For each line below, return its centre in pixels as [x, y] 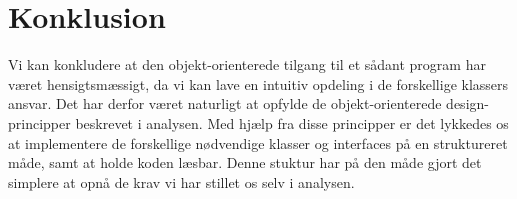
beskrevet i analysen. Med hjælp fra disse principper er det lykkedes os [292, 122]
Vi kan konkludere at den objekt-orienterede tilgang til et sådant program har [247, 64]
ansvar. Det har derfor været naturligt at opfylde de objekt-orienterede [225, 103]
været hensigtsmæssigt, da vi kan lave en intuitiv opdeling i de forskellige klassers [258, 83]
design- [467, 103]
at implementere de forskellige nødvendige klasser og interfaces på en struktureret [258, 142]
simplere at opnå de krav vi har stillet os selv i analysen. [181, 181]
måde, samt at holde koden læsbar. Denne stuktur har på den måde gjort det [245, 162]
